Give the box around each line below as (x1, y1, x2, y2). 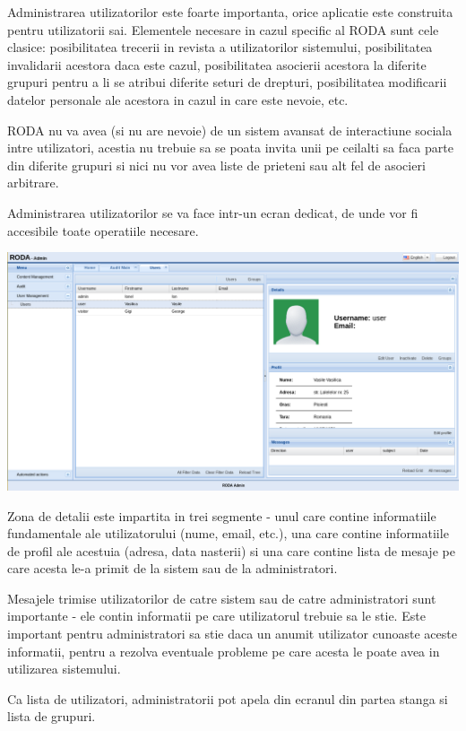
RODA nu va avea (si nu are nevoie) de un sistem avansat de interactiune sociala (7, 120, 453, 139)
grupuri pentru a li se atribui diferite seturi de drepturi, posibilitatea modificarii (7, 73, 447, 91)
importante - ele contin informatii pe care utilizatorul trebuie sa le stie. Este (7, 606, 426, 625)
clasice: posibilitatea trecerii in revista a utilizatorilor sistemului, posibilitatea (7, 38, 433, 57)
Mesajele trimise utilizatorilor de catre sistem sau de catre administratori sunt (7, 588, 436, 607)
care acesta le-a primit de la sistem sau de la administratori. (7, 559, 338, 578)
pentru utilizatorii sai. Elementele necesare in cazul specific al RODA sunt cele (7, 20, 439, 39)
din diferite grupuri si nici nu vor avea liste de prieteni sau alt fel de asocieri (7, 155, 426, 174)
